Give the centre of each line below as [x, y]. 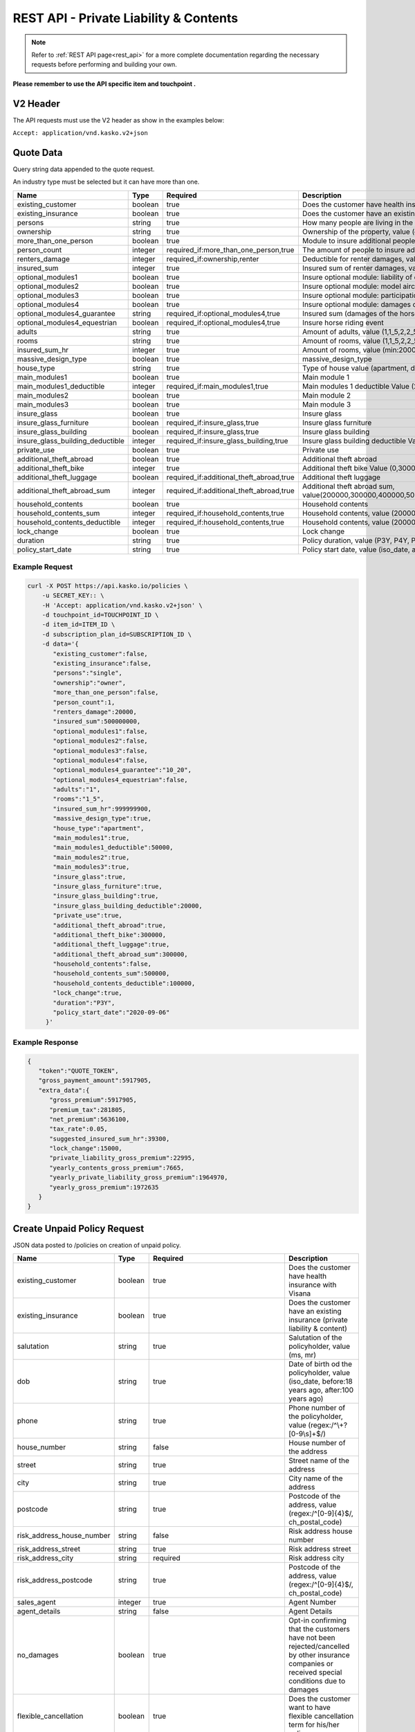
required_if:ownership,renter [213, 258]
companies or [311, 1664]
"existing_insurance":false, [102, 663]
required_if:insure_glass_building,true [227, 441]
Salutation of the [315, 1338]
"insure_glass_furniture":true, [108, 886]
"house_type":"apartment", [99, 828]
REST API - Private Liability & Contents [126, 18]
